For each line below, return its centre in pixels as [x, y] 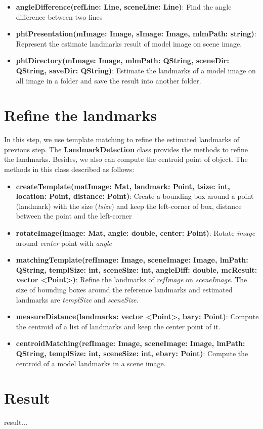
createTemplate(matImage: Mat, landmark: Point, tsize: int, [123, 186]
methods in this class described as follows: [69, 169]
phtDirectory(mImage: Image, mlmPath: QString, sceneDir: [122, 60]
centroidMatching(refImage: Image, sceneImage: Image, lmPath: [130, 343]
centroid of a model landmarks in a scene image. [91, 363]
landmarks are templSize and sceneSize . [77, 299]
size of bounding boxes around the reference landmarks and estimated [124, 289]
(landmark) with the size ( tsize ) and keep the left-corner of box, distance [129, 206]
